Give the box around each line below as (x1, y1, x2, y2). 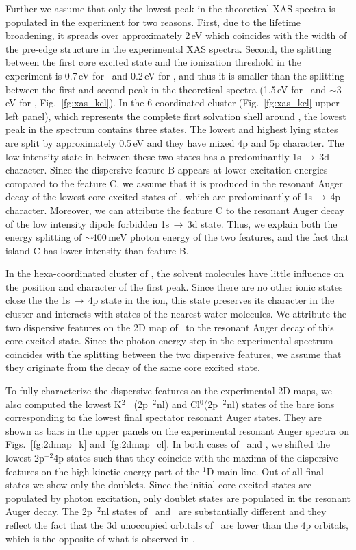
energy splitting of (5, 230, 82, 244)
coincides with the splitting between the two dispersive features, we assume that (5, 346, 342, 361)
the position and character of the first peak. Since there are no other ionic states (5, 279, 343, 294)
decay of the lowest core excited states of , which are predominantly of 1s (5, 189, 312, 204)
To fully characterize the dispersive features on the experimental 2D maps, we (5, 383, 333, 398)
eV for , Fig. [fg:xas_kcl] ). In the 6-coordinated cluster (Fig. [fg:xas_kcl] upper (5, 95, 340, 110)
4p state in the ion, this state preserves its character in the (88, 293, 335, 307)
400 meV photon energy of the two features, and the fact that (92, 230, 349, 244)
